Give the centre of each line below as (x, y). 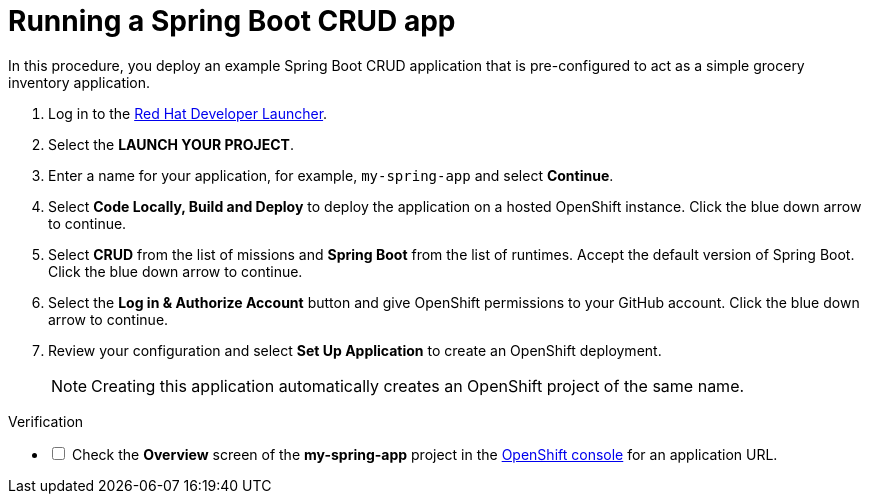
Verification (46, 421)
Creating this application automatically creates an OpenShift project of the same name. (418, 385)
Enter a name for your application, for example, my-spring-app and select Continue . (331, 175)
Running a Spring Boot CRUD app (232, 21)
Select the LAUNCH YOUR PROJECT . (171, 144)
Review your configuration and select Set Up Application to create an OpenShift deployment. (355, 350)
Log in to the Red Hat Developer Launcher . (188, 113)
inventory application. (79, 82)
